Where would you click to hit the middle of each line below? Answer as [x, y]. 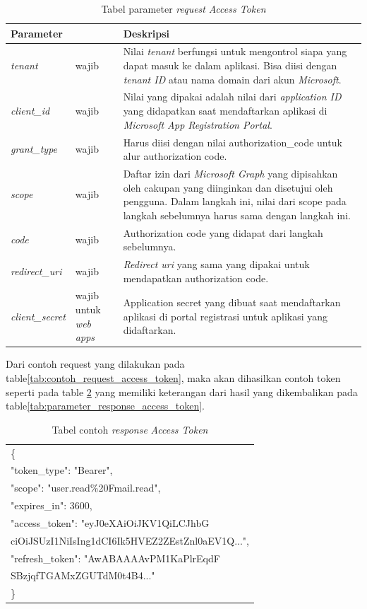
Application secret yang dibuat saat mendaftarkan [232, 302]
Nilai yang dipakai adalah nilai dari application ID [232, 97]
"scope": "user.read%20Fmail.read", [86, 488]
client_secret [38, 316]
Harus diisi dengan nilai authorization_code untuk [233, 142]
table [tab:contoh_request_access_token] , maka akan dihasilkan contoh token [173, 377]
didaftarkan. [150, 330]
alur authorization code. [175, 156]
